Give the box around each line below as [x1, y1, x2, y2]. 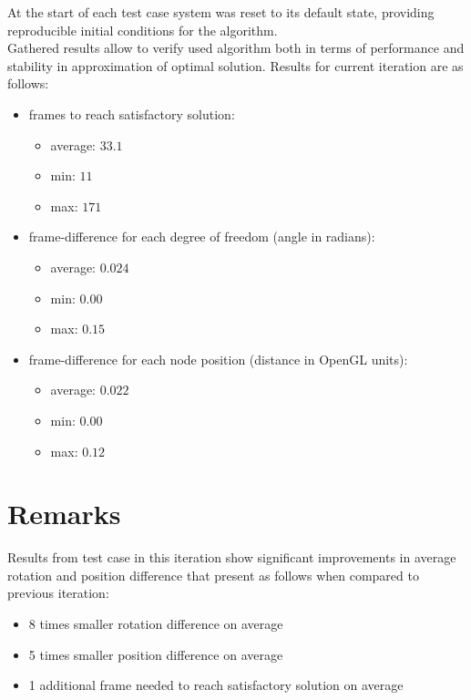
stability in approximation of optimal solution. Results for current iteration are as [7, 56, 464, 75]
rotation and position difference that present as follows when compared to [7, 565, 419, 584]
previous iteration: [7, 583, 109, 602]
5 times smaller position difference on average [28, 644, 283, 664]
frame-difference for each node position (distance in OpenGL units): [28, 349, 408, 368]
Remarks [7, 495, 121, 532]
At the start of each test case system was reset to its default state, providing [7, 3, 435, 21]
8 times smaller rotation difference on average [28, 614, 283, 633]
